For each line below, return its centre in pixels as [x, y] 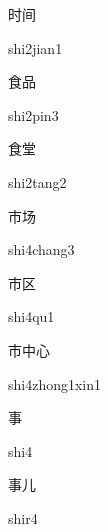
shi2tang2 [37, 181]
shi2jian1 [35, 47]
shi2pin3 [33, 114]
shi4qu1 [31, 316]
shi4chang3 [41, 249]
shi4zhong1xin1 [55, 383]
